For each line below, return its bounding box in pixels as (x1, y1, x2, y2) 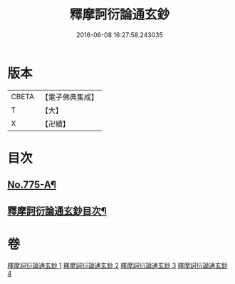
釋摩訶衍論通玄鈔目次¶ (7, 205, 107, 217)
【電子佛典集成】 (41, 92, 98, 102)
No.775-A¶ (7, 179, 57, 191)
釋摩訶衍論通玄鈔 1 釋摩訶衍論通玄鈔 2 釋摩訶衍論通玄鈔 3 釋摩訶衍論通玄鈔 (7, 261, 228, 270)
